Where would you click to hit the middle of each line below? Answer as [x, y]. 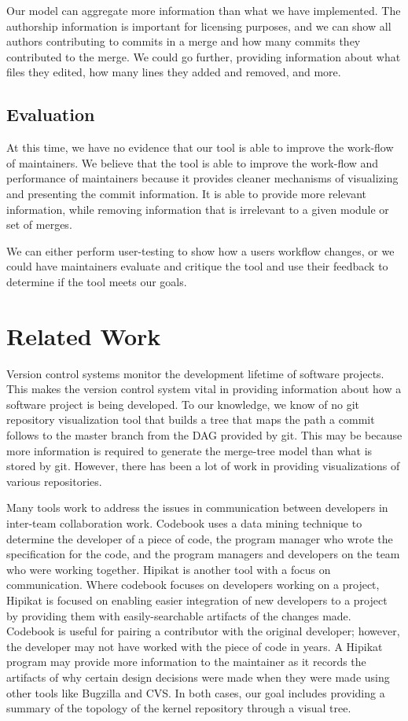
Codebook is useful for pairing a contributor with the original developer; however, [203, 631]
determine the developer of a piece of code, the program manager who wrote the [200, 538]
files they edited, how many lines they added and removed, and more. [174, 72]
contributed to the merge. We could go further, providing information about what [204, 56]
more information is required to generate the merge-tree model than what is [189, 450]
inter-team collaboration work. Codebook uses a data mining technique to [184, 522]
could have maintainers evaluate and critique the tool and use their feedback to [197, 266]
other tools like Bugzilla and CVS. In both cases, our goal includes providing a [196, 692]
